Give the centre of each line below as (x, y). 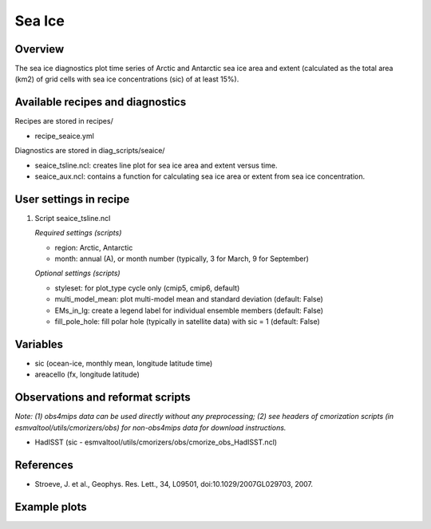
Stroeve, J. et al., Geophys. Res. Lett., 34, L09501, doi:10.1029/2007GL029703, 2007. (174, 484)
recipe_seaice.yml (65, 136)
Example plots (51, 507)
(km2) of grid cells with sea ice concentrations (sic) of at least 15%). (127, 79)
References (44, 465)
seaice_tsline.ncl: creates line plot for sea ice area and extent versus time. (156, 165)
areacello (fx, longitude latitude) (87, 374)
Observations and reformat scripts (103, 398)
